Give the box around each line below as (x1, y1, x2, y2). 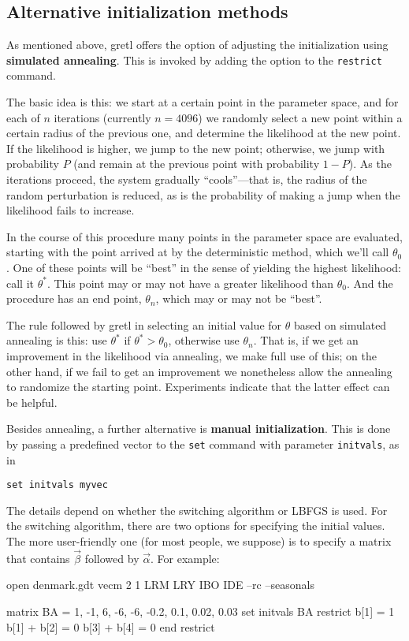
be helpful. (6, 393, 58, 410)
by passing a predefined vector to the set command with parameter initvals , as (6, 435, 400, 452)
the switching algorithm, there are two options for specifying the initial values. (6, 517, 385, 534)
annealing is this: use (6, 332, 107, 348)
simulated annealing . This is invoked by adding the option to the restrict (6, 51, 382, 68)
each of (6, 109, 40, 125)
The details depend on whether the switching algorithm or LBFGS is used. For (6, 501, 388, 518)
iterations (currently (54, 109, 151, 125)
